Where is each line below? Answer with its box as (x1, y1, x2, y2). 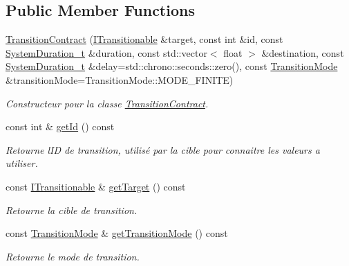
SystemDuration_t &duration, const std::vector (6, 45, 207, 60)
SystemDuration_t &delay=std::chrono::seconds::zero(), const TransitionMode (6, 59, 338, 73)
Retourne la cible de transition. (6, 202, 138, 217)
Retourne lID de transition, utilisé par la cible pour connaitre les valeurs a (6, 142, 320, 157)
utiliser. (6, 156, 38, 170)
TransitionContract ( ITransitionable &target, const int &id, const (6, 32, 283, 46)
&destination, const (261, 45, 344, 60)
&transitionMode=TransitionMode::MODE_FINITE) (6, 72, 234, 87)
